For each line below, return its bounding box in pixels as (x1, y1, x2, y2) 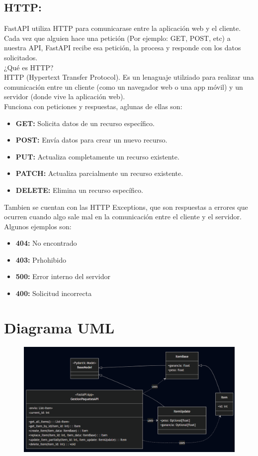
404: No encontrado (15, 238, 77, 248)
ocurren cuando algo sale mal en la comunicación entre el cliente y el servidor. (4, 211, 242, 222)
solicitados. (4, 52, 38, 62)
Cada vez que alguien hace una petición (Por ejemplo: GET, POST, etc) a (4, 32, 231, 43)
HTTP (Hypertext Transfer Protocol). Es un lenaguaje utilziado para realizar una (4, 72, 254, 82)
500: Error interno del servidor (15, 271, 110, 282)
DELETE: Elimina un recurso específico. (15, 184, 143, 195)
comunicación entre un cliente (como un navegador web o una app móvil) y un (4, 81, 243, 92)
